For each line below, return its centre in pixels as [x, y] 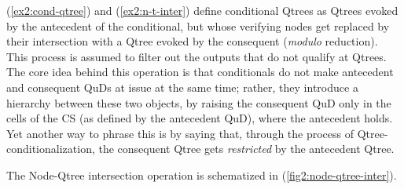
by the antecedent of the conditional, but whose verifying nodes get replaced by [198, 25]
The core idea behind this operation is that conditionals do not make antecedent [200, 72]
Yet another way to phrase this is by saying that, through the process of [180, 133]
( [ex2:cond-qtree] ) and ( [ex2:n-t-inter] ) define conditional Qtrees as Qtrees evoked [202, 10]
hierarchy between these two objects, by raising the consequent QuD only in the [199, 102]
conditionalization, [51, 149]
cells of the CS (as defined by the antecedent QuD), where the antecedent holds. [200, 118]
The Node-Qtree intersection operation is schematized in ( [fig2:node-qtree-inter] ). [202, 174]
